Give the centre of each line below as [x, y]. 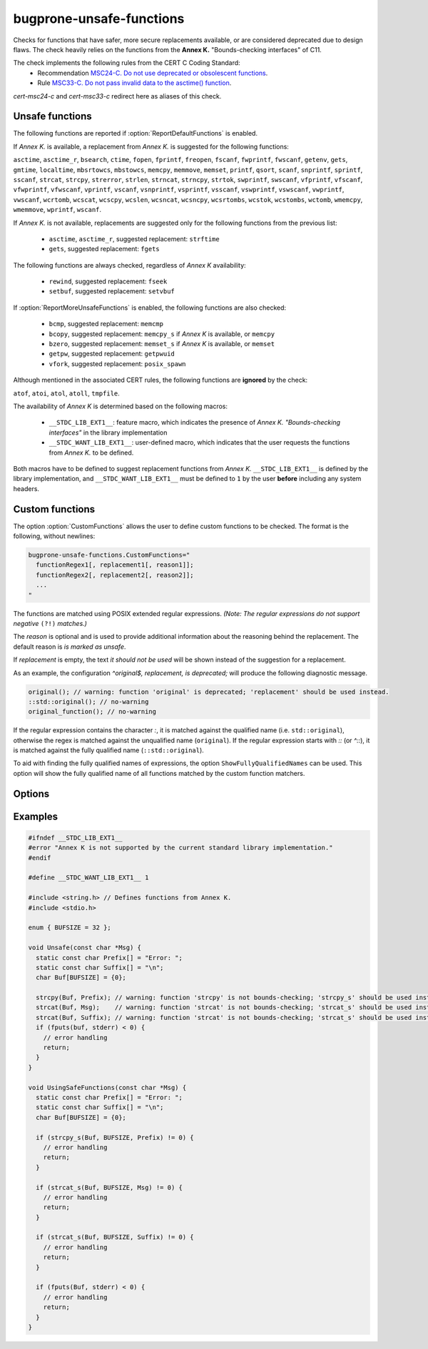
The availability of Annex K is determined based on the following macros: [121, 406]
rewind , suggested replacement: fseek [108, 281]
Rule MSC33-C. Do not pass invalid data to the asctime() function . [134, 83]
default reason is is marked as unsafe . [70, 647]
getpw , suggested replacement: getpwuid [112, 354]
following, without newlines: [54, 536]
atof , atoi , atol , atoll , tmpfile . [67, 393]
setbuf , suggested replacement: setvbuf [112, 291]
